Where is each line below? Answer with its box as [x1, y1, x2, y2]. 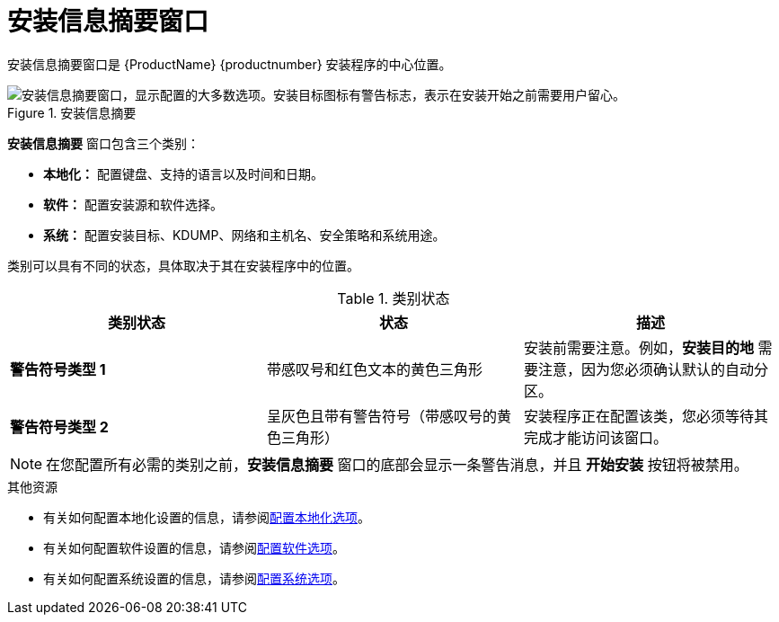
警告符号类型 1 [10, 360, 106, 378]
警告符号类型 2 [10, 417, 109, 436]
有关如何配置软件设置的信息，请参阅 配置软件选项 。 [43, 539, 345, 555]
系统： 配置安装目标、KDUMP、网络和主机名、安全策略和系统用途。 [43, 227, 446, 243]
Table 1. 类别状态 [337, 289, 450, 307]
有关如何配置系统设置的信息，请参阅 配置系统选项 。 [43, 570, 345, 586]
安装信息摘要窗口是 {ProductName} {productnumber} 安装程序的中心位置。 [7, 56, 452, 72]
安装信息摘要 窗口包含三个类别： [7, 135, 199, 151]
